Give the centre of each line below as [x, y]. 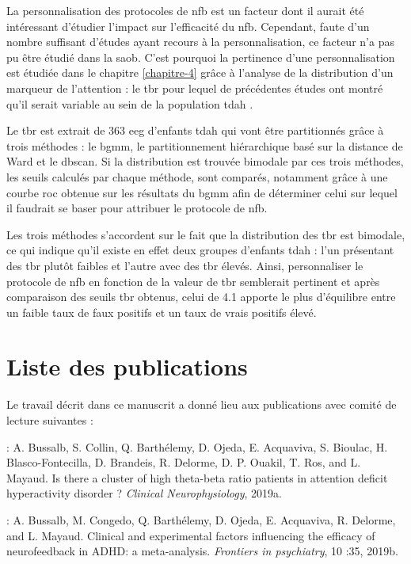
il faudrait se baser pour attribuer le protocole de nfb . [137, 208]
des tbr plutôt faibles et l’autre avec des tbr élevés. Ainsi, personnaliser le [185, 265]
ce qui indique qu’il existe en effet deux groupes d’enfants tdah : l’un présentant [200, 250]
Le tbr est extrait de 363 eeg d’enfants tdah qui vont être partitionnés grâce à [195, 130]
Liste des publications [127, 366]
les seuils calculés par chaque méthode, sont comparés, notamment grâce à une [197, 176]
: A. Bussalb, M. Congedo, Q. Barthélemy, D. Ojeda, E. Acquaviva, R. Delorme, [201, 519]
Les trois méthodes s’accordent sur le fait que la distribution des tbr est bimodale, [206, 234]
